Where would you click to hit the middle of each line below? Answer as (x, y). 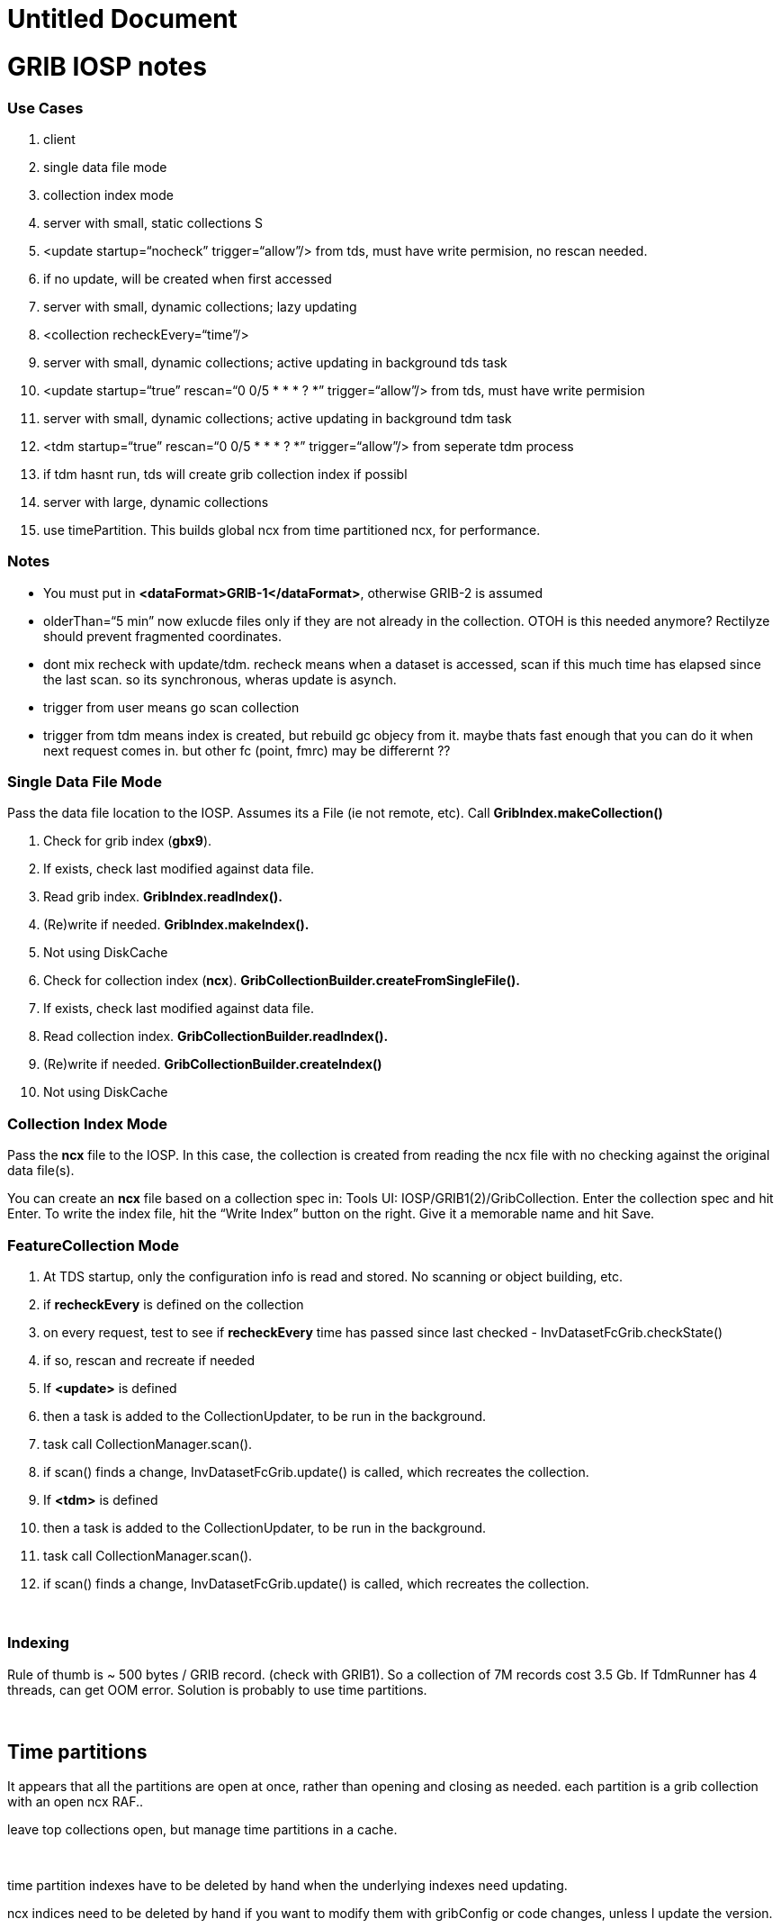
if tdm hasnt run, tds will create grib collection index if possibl (225, 474)
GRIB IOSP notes (107, 66)
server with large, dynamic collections (156, 502)
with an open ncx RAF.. (76, 1802)
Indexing (38, 1643)
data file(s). (41, 1171)
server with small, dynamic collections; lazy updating (200, 306)
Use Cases (45, 108)
